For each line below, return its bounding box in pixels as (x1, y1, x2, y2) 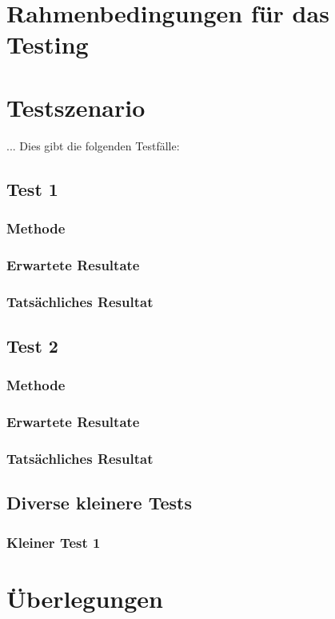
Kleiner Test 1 (6, 532, 101, 552)
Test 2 (6, 333, 58, 357)
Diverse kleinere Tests (6, 490, 193, 515)
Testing (6, 28, 89, 61)
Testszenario (6, 90, 146, 123)
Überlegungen (6, 581, 163, 614)
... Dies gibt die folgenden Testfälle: (6, 137, 180, 154)
